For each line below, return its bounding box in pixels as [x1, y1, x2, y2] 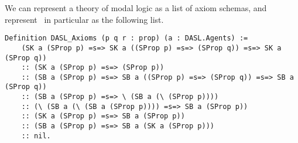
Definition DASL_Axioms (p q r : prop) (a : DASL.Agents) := [5, 34, 248, 43]
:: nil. [21, 131, 51, 140]
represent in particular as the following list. [5, 13, 164, 25]
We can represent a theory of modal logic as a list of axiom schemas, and [5, 2, 267, 13]
